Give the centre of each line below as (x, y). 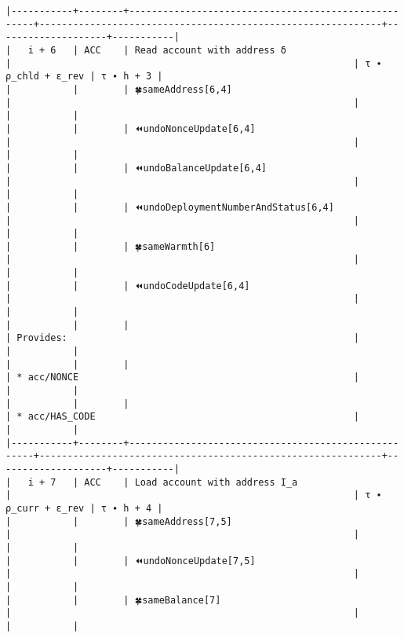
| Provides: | (183, 338)
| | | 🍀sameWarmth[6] (111, 246)
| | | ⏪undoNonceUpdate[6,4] (131, 128)
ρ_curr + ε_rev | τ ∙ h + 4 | (84, 508)
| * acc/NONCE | (183, 378)
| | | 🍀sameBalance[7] (113, 600)
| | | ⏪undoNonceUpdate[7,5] (131, 561)
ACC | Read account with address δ (185, 50)
